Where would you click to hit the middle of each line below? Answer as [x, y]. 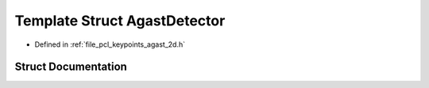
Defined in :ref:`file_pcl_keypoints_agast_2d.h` [110, 44]
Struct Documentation [71, 67]
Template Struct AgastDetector [120, 21]
